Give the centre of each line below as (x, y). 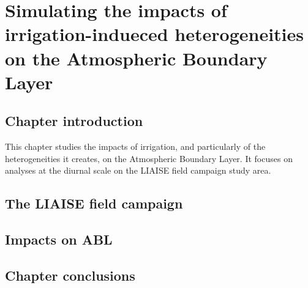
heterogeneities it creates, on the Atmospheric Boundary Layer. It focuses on (149, 158)
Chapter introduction (74, 121)
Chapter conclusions (70, 275)
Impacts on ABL (59, 239)
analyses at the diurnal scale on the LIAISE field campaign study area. (138, 170)
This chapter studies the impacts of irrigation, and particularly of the (135, 146)
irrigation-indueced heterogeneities (155, 34)
